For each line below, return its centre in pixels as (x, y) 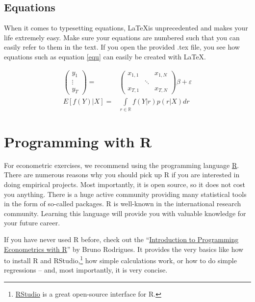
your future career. (32, 223)
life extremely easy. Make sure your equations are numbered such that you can (122, 37)
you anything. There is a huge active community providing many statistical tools (125, 194)
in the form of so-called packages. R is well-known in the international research (123, 204)
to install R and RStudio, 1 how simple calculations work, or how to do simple (120, 260)
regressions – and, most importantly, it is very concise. (86, 270)
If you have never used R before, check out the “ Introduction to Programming (121, 239)
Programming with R (78, 141)
